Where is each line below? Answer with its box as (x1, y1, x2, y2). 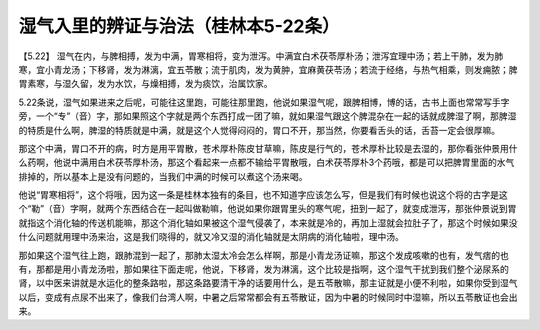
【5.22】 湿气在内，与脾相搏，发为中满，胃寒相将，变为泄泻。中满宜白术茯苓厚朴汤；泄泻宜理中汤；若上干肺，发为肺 (18, 50, 504, 62)
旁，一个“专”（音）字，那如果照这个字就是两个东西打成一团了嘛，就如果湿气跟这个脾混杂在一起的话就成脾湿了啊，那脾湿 (18, 110, 517, 122)
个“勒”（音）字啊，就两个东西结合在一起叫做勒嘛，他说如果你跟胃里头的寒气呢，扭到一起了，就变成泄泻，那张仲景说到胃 (18, 203, 517, 215)
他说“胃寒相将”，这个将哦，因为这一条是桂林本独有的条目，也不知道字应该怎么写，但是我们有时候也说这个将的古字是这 (18, 189, 509, 201)
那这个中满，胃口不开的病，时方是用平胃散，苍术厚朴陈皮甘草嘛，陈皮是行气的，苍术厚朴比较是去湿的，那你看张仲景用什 (18, 142, 518, 154)
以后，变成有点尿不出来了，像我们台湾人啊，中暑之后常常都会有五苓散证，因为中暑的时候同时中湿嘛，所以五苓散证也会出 (18, 291, 518, 303)
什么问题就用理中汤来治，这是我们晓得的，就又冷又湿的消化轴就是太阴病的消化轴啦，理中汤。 (18, 231, 404, 243)
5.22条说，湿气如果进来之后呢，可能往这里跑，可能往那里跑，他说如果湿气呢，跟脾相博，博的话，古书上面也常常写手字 (18, 96, 510, 108)
